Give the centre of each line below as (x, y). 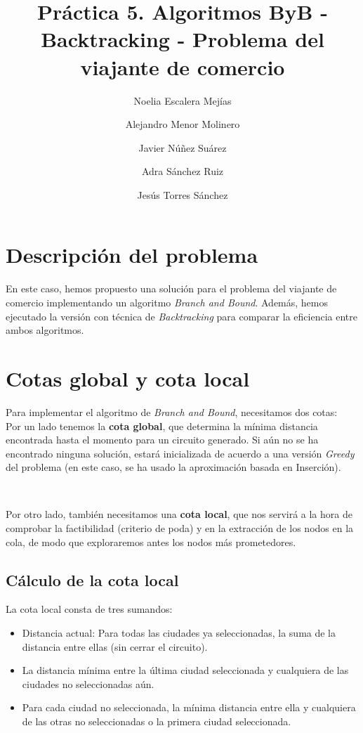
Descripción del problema (132, 255)
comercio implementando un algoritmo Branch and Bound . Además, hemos (167, 302)
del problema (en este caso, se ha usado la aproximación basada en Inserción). (173, 467)
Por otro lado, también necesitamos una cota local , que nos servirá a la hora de (179, 514)
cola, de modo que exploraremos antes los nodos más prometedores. (151, 541)
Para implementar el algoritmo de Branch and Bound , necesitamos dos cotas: (172, 411)
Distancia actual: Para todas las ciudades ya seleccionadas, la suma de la (179, 633)
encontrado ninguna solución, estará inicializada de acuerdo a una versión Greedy (180, 453)
